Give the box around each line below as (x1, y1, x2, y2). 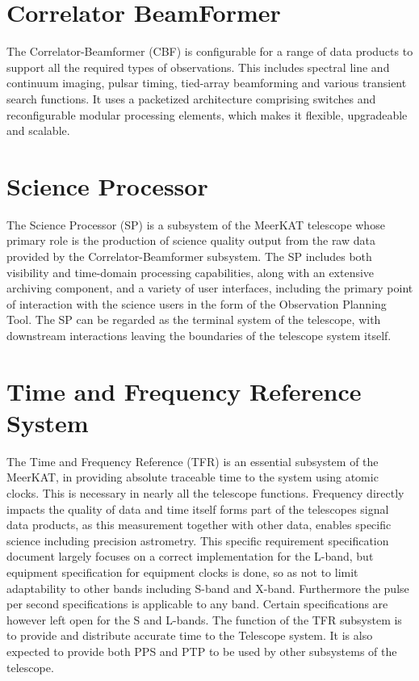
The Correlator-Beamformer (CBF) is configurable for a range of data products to (6, 43, 413, 60)
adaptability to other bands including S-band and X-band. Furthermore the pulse (6, 579, 409, 596)
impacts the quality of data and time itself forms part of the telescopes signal (6, 500, 389, 517)
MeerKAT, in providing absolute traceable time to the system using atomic (6, 469, 379, 486)
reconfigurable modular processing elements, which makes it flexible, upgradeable (6, 106, 408, 123)
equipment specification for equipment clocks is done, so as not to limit (6, 564, 358, 581)
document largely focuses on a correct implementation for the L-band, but (6, 548, 374, 565)
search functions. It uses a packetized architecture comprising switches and (6, 90, 376, 107)
